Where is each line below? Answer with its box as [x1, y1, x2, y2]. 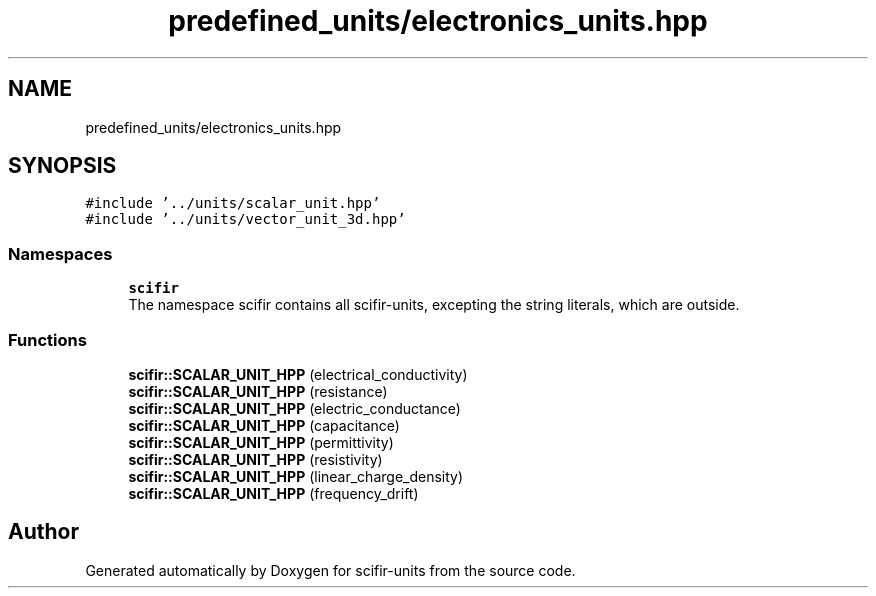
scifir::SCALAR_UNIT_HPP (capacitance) [128, 416, 400, 434]
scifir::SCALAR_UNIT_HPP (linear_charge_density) [128, 467, 464, 485]
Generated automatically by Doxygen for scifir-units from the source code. [85, 561, 576, 579]
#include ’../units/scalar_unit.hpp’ [85, 195, 381, 212]
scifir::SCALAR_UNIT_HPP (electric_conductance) [128, 399, 461, 417]
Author [8, 519, 79, 545]
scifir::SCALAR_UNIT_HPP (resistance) [128, 382, 388, 400]
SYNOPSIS [8, 153, 117, 179]
